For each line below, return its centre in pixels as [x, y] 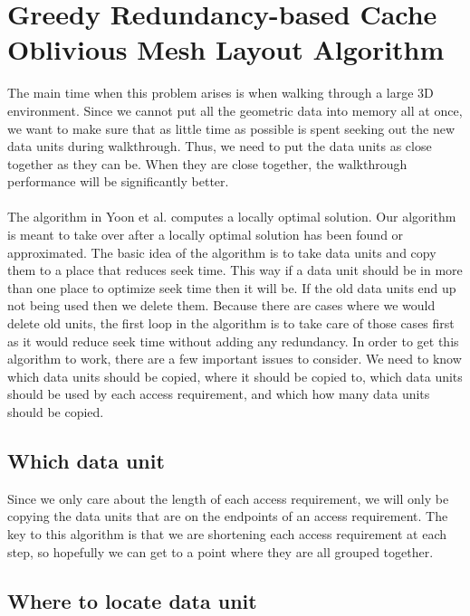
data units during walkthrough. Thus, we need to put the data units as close [220, 146]
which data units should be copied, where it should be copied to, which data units [235, 376]
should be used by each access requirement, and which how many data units [219, 394]
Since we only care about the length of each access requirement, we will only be [228, 498]
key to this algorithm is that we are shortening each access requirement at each [227, 533]
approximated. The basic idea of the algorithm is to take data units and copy [222, 252]
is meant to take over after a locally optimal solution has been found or [206, 235]
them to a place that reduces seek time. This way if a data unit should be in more [235, 270]
